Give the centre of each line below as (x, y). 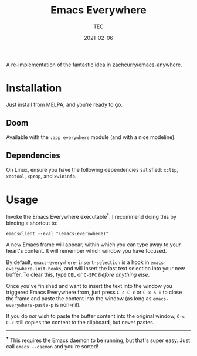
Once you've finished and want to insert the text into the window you (89, 286)
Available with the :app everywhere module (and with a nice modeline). (91, 137)
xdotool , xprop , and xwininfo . (41, 176)
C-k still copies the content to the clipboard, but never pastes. (80, 323)
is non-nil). (68, 305)
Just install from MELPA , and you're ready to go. (64, 104)
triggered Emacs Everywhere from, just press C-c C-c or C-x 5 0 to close (94, 292)
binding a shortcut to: (32, 223)
